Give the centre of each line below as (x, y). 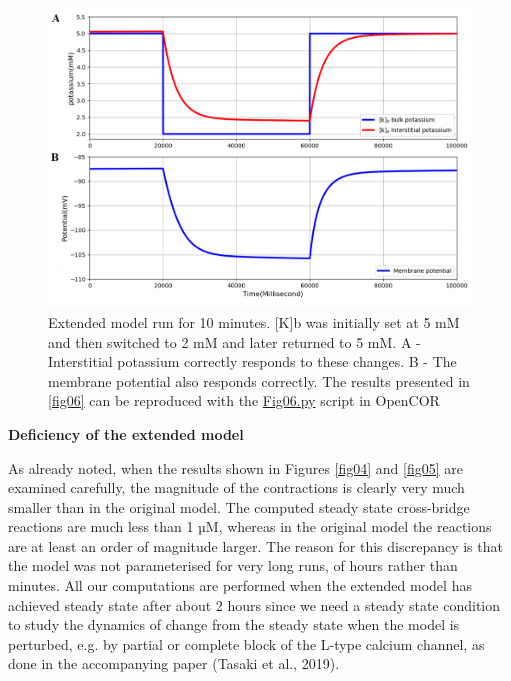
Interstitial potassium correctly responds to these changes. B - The (252, 361)
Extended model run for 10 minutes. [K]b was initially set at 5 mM (254, 321)
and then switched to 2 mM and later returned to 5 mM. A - (234, 341)
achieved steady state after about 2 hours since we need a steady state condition (254, 604)
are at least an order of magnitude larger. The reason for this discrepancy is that (255, 545)
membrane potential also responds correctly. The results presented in (259, 380)
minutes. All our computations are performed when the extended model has (240, 585)
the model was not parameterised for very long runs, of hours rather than (233, 565)
